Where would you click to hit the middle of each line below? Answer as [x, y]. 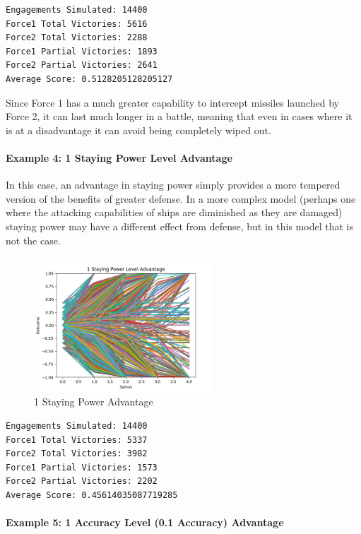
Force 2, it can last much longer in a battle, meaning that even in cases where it [179, 116]
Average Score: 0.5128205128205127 [89, 79]
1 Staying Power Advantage [94, 402]
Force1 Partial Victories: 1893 [82, 51]
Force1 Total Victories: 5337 [77, 440]
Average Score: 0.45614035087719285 [92, 496]
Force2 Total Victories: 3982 [77, 454]
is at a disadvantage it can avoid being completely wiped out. [138, 130]
